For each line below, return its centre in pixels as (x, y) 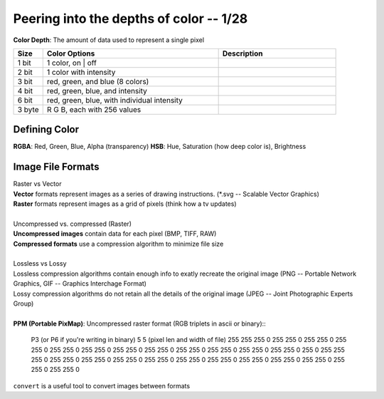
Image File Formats (56, 167)
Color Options (71, 53)
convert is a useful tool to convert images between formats (102, 385)
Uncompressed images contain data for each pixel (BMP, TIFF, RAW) (115, 234)
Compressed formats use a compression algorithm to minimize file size (118, 244)
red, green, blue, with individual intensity (114, 100)
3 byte (28, 109)
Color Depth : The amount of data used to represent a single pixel (109, 40)
